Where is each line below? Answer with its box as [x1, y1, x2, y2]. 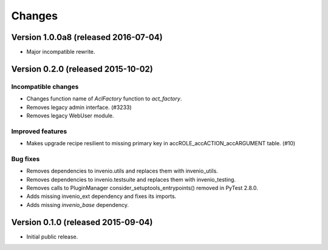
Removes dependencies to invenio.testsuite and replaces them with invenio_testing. [26, 176, 236, 183]
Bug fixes [11, 154, 40, 163]
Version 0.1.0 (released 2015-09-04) [11, 217, 153, 227]
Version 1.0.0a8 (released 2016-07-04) [11, 32, 163, 42]
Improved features [11, 127, 67, 136]
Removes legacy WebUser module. [26, 112, 115, 119]
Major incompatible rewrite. [26, 48, 95, 56]
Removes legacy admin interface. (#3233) [26, 104, 132, 111]
